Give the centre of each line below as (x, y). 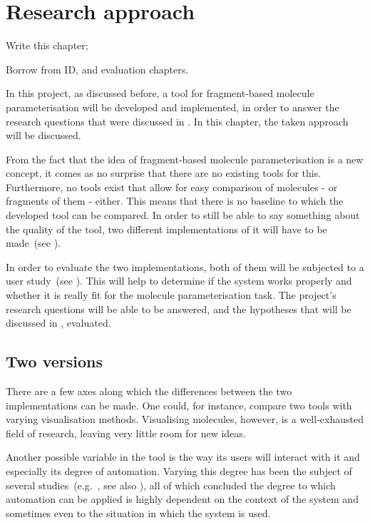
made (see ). (34, 243)
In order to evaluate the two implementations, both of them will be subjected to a (185, 266)
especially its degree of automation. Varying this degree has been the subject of (179, 470)
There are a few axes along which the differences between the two (149, 391)
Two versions (55, 361)
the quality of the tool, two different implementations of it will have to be (166, 229)
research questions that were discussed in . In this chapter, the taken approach (177, 121)
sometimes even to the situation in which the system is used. (138, 513)
